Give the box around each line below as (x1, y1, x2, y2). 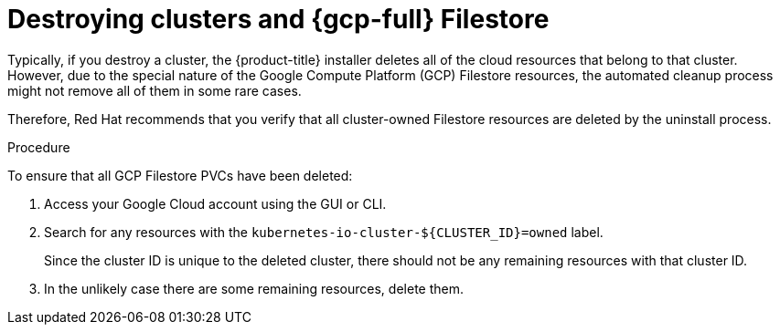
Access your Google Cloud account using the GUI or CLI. (44, 195, 387, 212)
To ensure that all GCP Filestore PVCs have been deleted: (7, 167, 353, 183)
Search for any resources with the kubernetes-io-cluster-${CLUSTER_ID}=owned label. (44, 223, 604, 240)
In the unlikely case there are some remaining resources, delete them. (44, 280, 464, 296)
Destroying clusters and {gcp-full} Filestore (7, 4, 550, 35)
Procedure (7, 139, 70, 155)
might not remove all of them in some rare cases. (7, 82, 302, 99)
